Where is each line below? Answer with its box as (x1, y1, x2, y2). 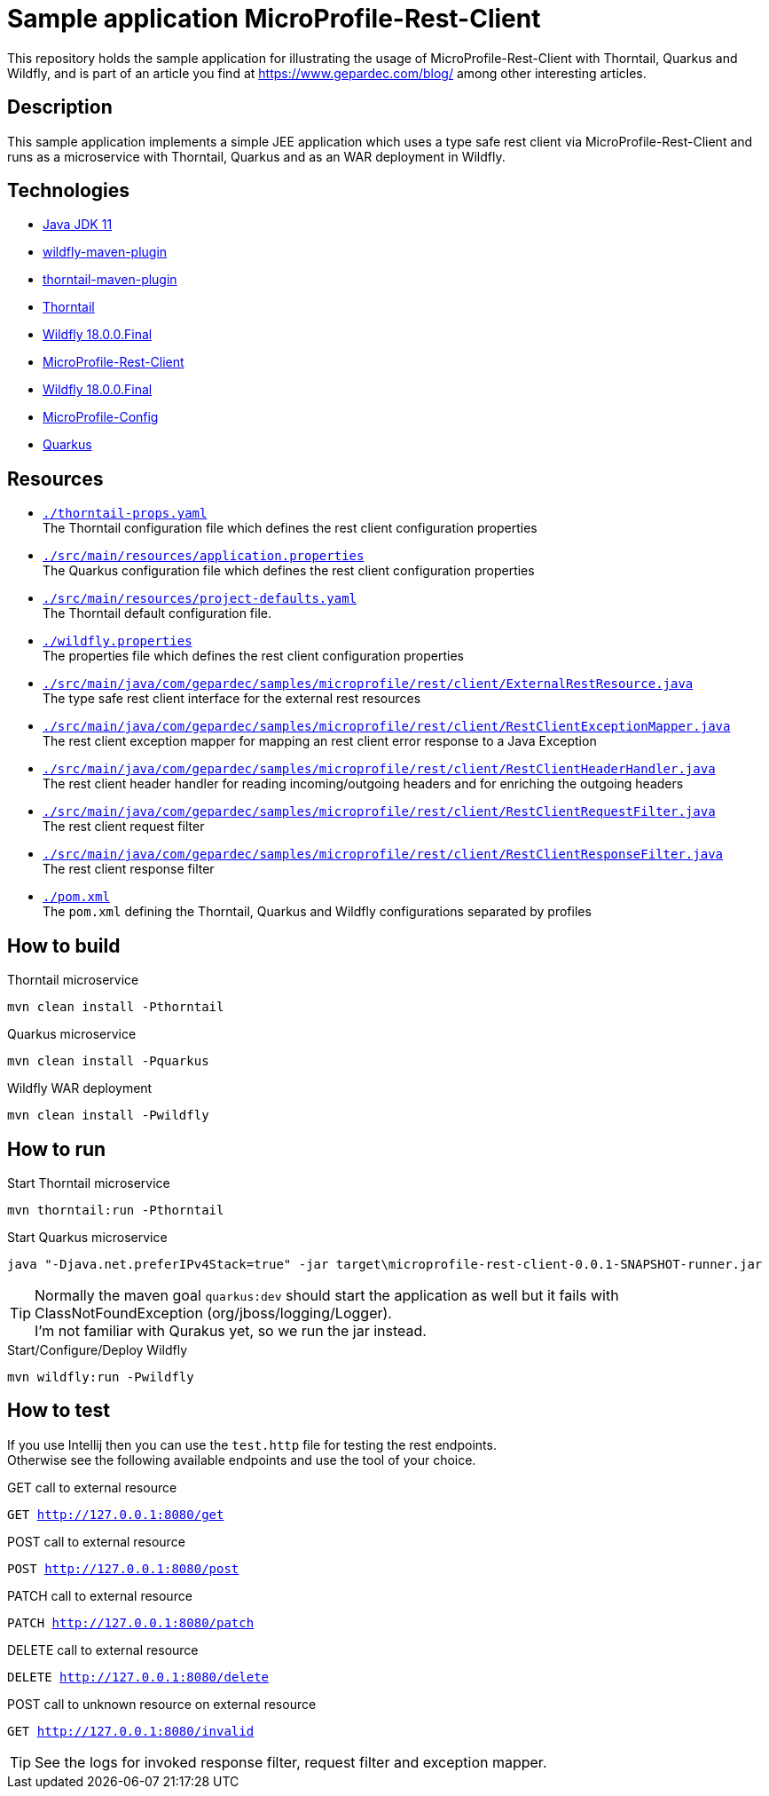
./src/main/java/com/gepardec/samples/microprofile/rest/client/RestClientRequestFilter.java (43, 804, 716, 819)
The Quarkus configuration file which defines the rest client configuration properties (43, 563, 535, 579)
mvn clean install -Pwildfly (7, 1108, 209, 1123)
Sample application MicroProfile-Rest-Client (7, 4, 541, 34)
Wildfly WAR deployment (7, 1080, 153, 1096)
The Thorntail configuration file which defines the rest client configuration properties (43, 520, 538, 536)
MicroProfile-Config (43, 409, 159, 425)
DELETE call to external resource (7, 1642, 199, 1658)
